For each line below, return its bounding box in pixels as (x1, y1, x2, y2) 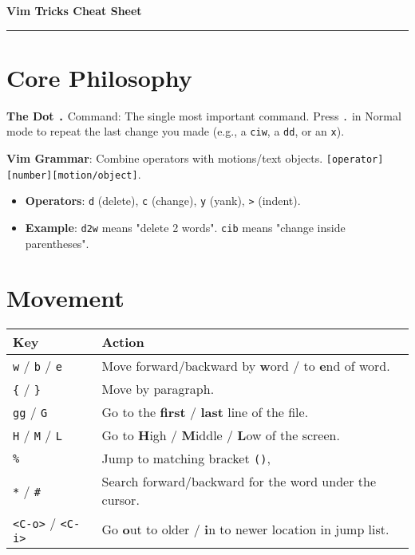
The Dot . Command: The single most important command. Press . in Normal (6, 107, 401, 124)
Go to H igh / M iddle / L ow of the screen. (101, 426, 340, 445)
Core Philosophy (6, 61, 192, 93)
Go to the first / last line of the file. (101, 403, 309, 422)
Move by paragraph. (101, 380, 215, 399)
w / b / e (13, 356, 62, 376)
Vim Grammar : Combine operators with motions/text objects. (6, 150, 323, 167)
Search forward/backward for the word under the (101, 472, 376, 491)
